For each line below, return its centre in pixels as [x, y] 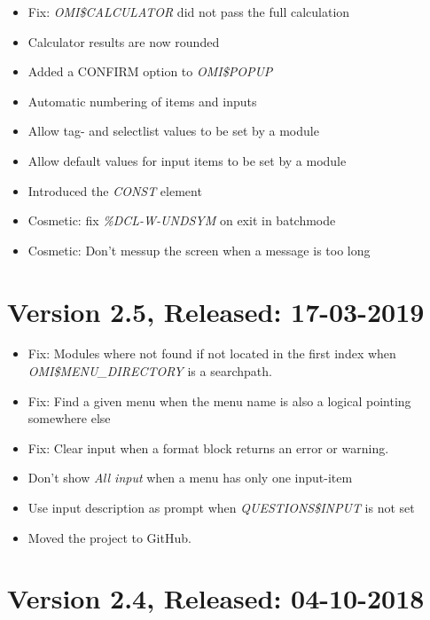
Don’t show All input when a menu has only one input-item [190, 478]
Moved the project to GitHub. [109, 537]
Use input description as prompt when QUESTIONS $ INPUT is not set [221, 508]
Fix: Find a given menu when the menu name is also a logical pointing [219, 400]
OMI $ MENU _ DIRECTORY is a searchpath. [150, 371]
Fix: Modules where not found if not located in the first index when [212, 353]
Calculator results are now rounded [124, 41]
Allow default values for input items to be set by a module [187, 160]
